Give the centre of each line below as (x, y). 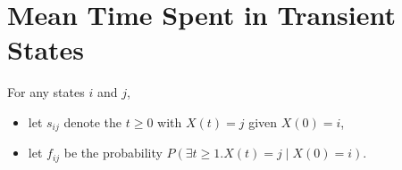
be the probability (113, 153)
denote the (93, 121)
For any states (46, 92)
